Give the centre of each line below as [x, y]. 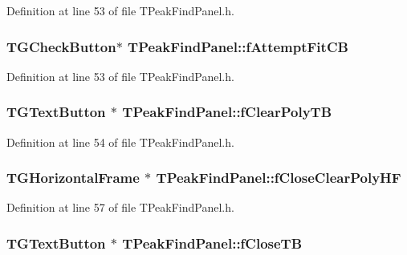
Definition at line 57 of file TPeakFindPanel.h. [120, 207]
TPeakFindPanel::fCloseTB [212, 243]
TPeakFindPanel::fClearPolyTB [227, 112]
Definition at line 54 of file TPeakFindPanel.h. [120, 142]
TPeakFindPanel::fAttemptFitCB [238, 46]
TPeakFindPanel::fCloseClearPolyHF [279, 178]
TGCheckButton [61, 46]
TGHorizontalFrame [73, 178]
